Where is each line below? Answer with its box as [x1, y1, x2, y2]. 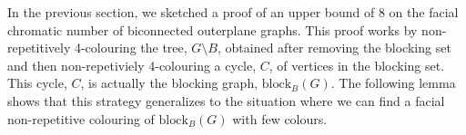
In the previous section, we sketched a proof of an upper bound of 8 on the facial [7, 3, 459, 21]
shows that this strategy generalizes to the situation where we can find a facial [7, 91, 445, 110]
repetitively [7, 38, 71, 57]
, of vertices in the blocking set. [268, 55, 445, 74]
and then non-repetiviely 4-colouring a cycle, [7, 55, 257, 74]
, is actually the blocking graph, [80, 73, 258, 92]
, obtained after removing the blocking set [218, 38, 451, 57]
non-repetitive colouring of [7, 109, 155, 128]
